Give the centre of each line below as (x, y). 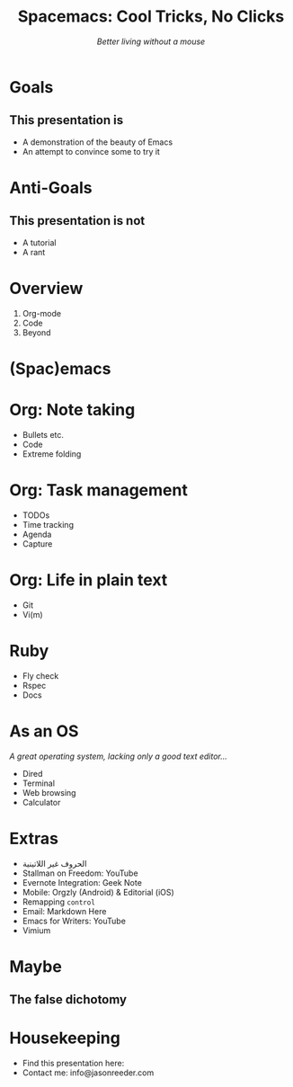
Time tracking (48, 524)
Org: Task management (99, 490)
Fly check (40, 675)
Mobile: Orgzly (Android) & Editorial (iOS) (98, 892)
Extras (34, 838)
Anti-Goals (51, 187)
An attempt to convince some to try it (91, 151)
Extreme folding (52, 454)
